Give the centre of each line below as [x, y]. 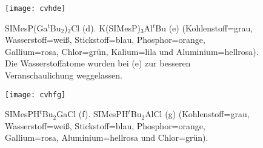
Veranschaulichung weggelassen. [64, 75]
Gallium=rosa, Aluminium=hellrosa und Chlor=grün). [107, 137]
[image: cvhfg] [35, 95]
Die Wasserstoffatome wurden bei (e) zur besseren [98, 63]
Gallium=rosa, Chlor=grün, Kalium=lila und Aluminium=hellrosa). [132, 51]
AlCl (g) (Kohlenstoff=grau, [197, 114]
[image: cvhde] [35, 8]
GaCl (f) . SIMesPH [92, 114]
